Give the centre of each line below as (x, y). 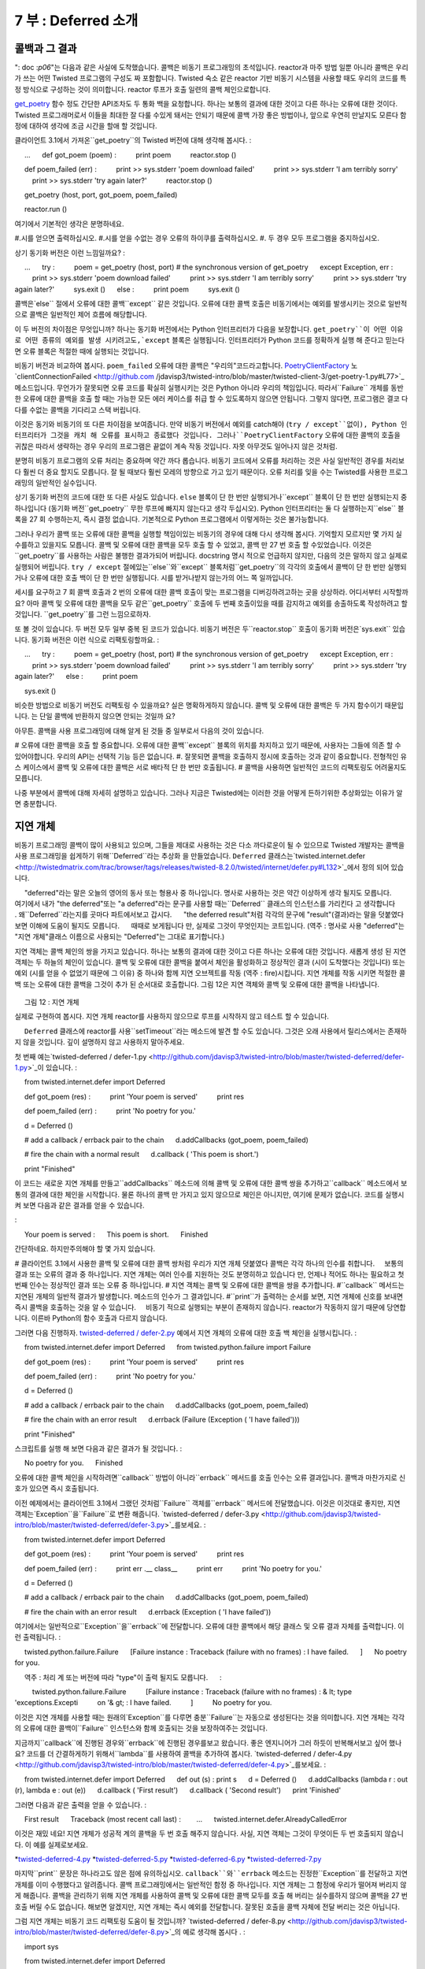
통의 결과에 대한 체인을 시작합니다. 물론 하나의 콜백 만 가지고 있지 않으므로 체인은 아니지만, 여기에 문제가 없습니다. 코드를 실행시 (209, 1194)
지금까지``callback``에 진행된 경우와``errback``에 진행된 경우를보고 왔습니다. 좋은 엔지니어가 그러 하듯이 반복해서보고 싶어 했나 (208, 1743)
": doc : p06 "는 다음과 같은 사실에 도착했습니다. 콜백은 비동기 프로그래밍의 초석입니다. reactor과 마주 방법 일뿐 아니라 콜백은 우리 (211, 68)
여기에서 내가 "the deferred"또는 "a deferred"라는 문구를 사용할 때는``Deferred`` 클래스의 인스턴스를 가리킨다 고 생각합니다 (205, 903)
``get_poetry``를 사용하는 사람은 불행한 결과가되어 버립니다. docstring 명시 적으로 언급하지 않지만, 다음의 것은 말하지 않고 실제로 (211, 556)
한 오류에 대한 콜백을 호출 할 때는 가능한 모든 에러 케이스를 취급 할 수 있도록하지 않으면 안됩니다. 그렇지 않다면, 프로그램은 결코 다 (211, 399)
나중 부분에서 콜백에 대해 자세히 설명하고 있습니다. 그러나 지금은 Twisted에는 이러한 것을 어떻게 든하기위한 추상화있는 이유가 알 (209, 792)
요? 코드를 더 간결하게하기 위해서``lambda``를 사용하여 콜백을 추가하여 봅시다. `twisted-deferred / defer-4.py (183, 1753)
